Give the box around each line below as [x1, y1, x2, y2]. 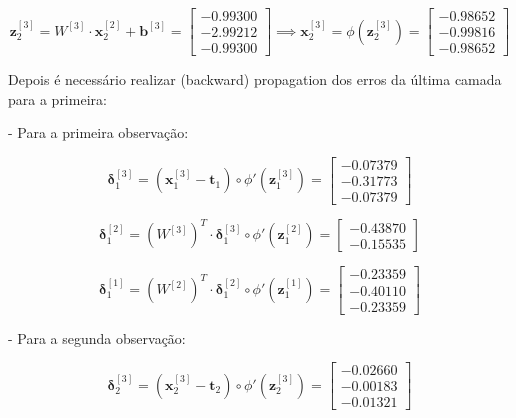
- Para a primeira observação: [8, 122, 189, 143]
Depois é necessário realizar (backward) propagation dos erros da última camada [8, 69, 502, 90]
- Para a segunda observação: [8, 327, 186, 348]
